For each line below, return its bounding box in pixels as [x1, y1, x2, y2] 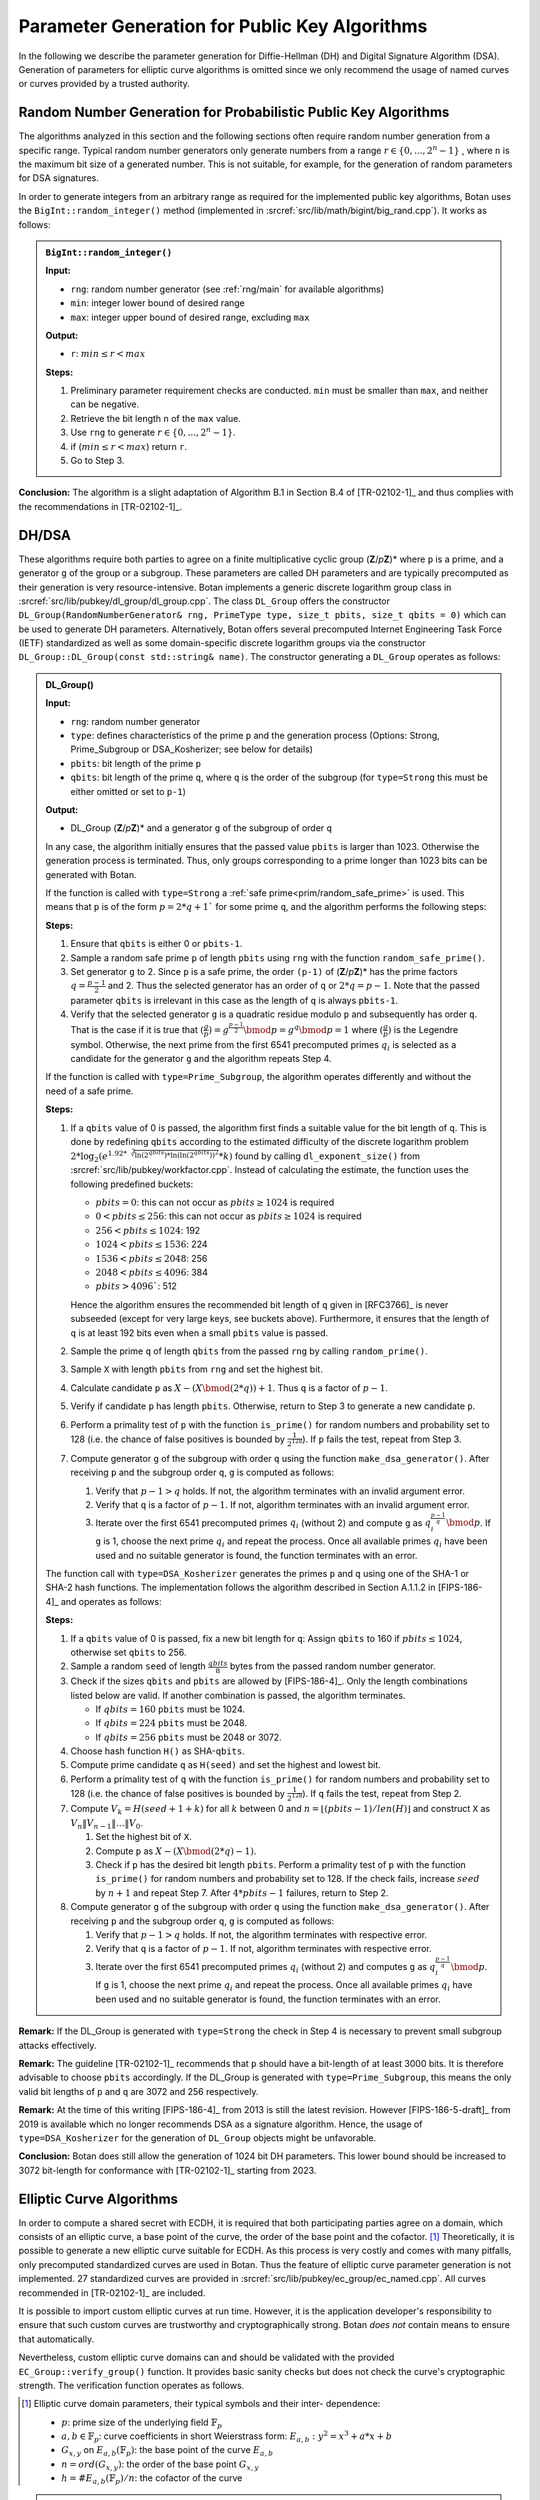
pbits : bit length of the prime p [70, 757, 202, 769]
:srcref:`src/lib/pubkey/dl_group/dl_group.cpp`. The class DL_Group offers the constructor [18, 595, 390, 607]
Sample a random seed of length [70, 1660, 206, 1672]
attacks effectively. [18, 2039, 97, 2051]
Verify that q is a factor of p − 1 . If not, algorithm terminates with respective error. [95, 1943, 432, 1955]
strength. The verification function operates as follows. [18, 2379, 245, 2391]
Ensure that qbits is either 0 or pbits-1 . [70, 938, 243, 950]
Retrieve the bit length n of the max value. [70, 412, 242, 424]
